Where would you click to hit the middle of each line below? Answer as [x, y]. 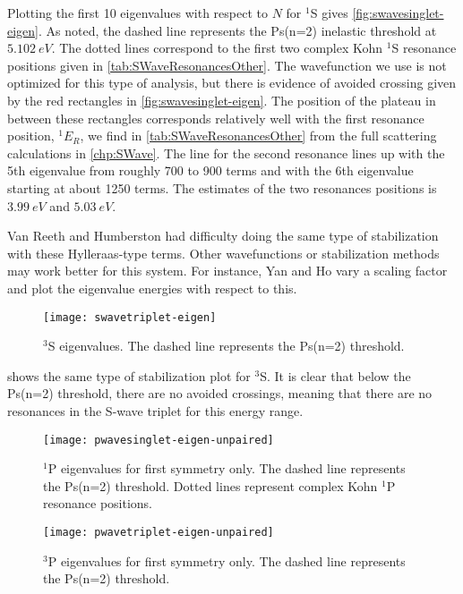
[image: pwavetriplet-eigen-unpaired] [159, 532]
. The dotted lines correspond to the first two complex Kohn [217, 48]
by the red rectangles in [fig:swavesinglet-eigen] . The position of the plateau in [222, 100]
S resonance [424, 48]
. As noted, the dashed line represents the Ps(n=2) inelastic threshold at [238, 30]
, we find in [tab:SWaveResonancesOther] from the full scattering [258, 136]
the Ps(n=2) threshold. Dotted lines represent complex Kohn [210, 485]
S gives [329, 13]
